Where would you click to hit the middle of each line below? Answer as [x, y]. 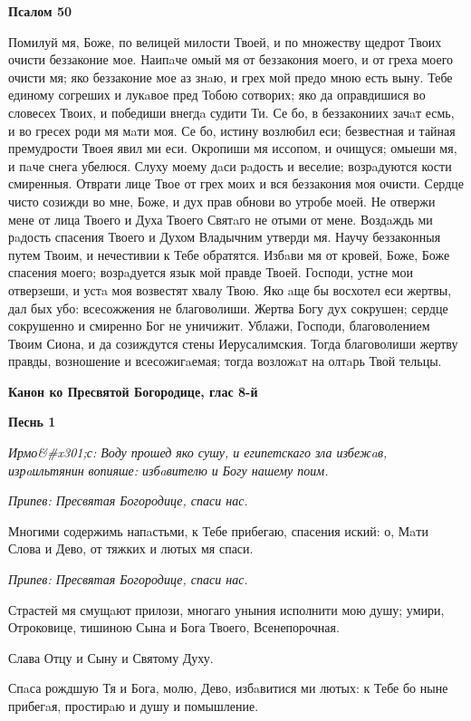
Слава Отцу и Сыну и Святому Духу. [111, 657]
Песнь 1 [32, 422]
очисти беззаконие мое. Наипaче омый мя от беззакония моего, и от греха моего [231, 59]
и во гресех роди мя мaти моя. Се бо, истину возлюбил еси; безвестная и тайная [232, 130]
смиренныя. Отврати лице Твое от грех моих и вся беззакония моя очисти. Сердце [236, 183]
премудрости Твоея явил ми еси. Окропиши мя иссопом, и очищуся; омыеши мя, [233, 148]
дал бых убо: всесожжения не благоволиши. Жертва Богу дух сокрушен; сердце [228, 308]
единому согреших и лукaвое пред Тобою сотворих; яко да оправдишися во [217, 95]
